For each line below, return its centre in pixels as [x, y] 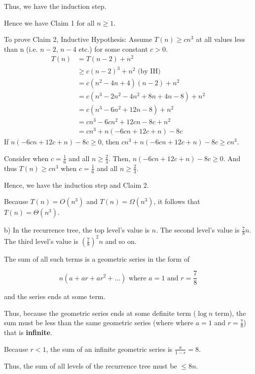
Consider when [26, 158]
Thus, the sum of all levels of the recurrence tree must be [91, 365]
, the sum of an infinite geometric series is [109, 349]
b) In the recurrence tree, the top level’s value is [77, 230]
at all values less [220, 39]
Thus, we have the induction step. [55, 6]
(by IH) [149, 71]
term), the [231, 313]
